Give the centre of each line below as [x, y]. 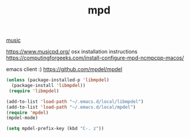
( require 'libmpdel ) [34, 91]
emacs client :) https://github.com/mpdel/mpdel [64, 69]
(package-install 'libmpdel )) [48, 86]
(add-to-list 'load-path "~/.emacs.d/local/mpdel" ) [71, 107]
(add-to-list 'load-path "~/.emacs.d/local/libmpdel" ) [75, 101]
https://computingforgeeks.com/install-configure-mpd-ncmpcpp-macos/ [95, 58]
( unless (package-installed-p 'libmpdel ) [58, 80]
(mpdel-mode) [22, 118]
